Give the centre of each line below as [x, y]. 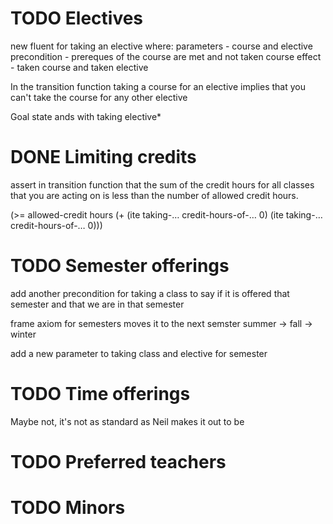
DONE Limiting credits [103, 157]
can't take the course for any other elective [99, 97]
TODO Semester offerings [120, 266]
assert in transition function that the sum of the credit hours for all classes [162, 184]
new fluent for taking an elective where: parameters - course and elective [161, 46]
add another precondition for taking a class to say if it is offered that [150, 293]
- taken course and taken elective [79, 67]
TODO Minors [68, 508]
